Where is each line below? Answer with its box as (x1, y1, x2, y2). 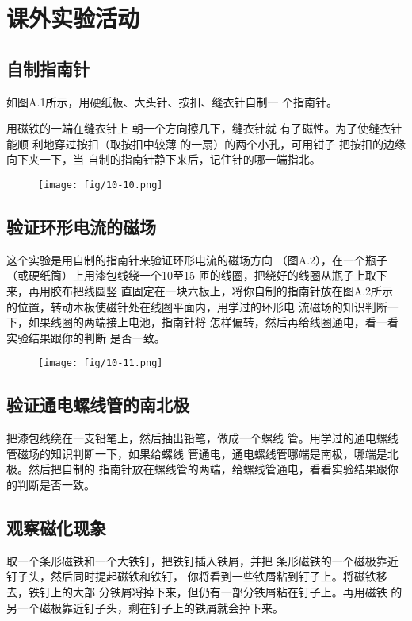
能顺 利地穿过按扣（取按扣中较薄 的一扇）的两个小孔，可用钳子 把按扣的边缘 (6, 135, 406, 152)
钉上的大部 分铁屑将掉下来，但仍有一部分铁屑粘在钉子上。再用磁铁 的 (39, 584, 402, 600)
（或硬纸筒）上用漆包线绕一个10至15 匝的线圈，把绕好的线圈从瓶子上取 (6, 267, 376, 283)
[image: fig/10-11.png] (38, 357, 163, 369)
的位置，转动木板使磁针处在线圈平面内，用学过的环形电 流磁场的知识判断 (6, 298, 387, 314)
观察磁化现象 (6, 515, 106, 539)
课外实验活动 (6, 2, 140, 34)
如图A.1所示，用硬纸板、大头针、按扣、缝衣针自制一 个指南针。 (6, 93, 338, 110)
